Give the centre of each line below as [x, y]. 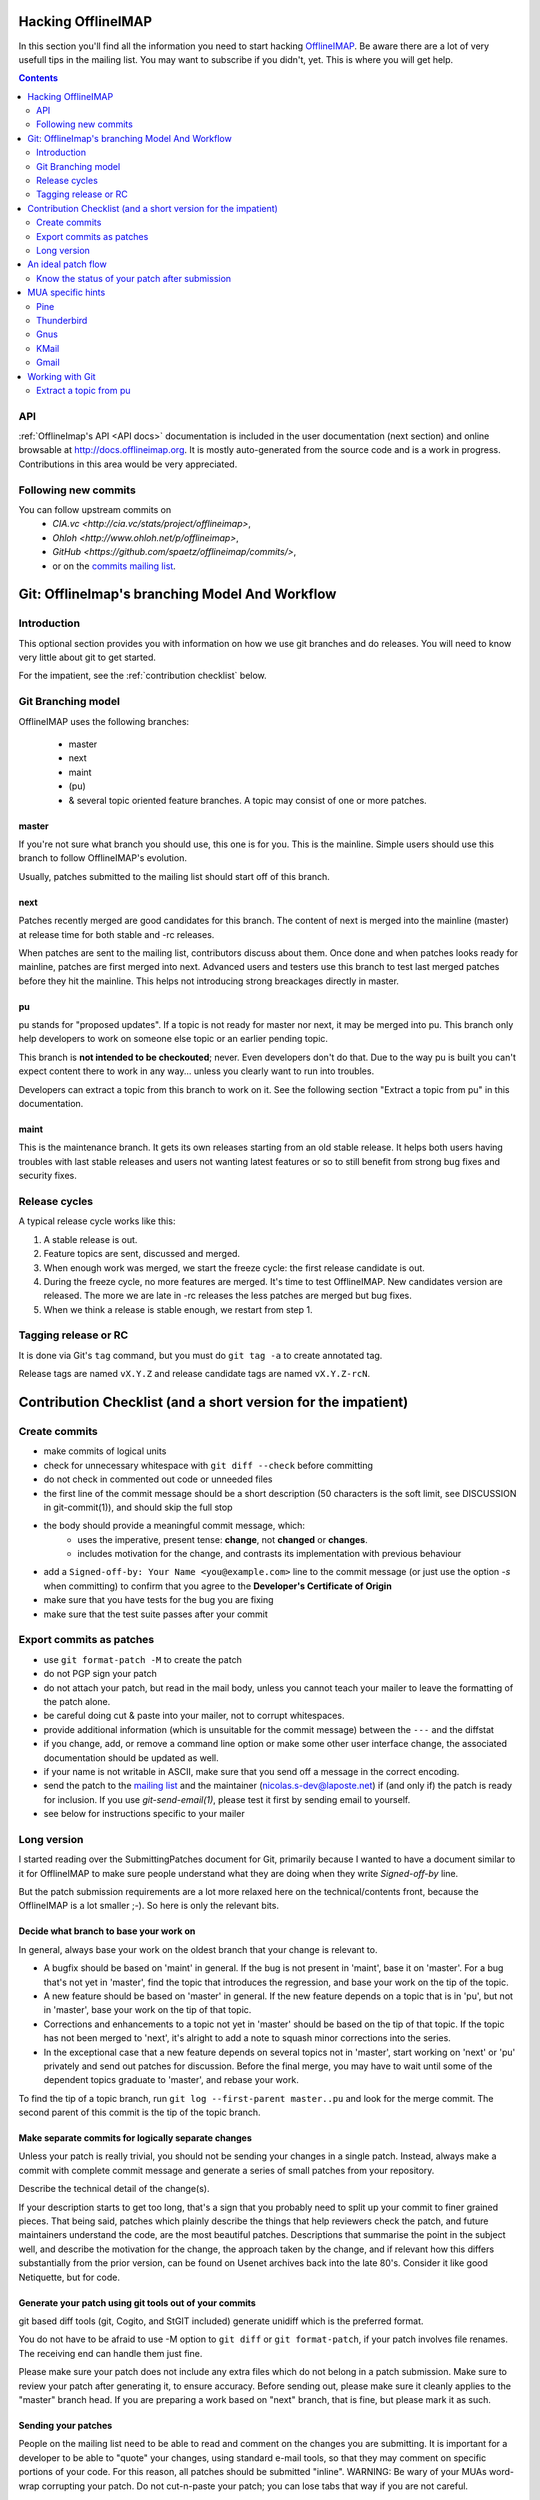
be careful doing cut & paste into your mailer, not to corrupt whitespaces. [194, 1716]
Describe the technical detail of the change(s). [114, 2189]
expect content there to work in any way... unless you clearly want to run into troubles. [196, 1071]
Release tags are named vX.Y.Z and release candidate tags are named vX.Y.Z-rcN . [194, 1374]
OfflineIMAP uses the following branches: [104, 721]
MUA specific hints [66, 292]
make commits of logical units [105, 1451]
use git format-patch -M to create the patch [142, 1659]
